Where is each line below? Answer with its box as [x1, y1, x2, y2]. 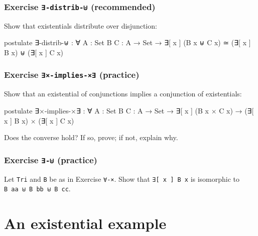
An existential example [4, 213, 167, 233]
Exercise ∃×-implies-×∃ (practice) [4, 68, 140, 81]
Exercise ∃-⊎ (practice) [4, 153, 97, 166]
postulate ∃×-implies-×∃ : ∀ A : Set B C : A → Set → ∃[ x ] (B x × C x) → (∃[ [4, 105, 254, 115]
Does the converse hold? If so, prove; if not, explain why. [4, 132, 178, 143]
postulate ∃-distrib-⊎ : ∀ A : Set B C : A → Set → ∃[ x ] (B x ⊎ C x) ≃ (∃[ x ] [4, 37, 251, 48]
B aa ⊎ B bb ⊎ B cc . [4, 183, 71, 194]
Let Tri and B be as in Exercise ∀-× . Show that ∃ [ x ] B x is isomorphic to [4, 173, 240, 184]
